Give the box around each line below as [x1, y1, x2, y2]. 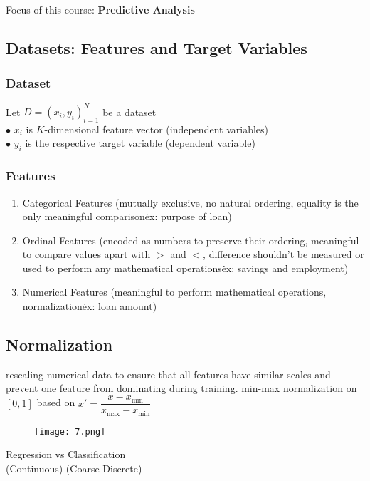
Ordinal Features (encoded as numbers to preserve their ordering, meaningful [22, 232, 359, 247]
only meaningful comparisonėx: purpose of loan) [22, 209, 232, 224]
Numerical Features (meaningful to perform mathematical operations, [22, 284, 327, 299]
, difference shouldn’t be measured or [203, 247, 364, 262]
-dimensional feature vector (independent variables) [44, 121, 268, 136]
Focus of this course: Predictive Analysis [6, 2, 195, 16]
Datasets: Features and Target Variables [6, 36, 307, 58]
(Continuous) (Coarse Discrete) [6, 460, 142, 475]
